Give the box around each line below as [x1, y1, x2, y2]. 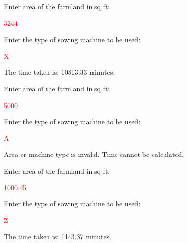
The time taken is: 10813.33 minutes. [4, 67, 115, 77]
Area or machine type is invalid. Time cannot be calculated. [4, 149, 184, 159]
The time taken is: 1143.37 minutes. [4, 231, 112, 242]
